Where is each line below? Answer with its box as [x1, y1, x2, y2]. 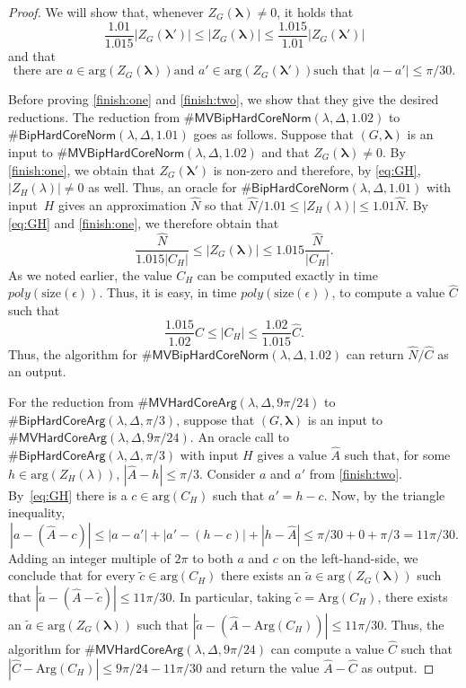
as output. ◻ [361, 657, 435, 676]
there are [13, 65, 63, 78]
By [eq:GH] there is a [8, 485, 127, 504]
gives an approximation [58, 196, 187, 215]
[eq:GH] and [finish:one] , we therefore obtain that [8, 213, 279, 232]
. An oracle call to [189, 428, 289, 446]
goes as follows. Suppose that [193, 125, 354, 144]
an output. [8, 362, 66, 381]
